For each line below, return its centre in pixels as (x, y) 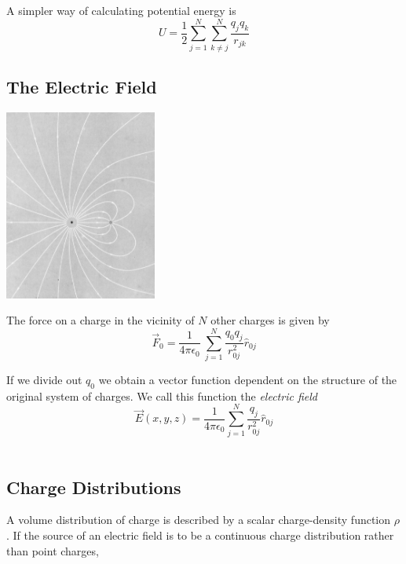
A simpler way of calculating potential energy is (121, 10)
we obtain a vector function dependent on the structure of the (248, 380)
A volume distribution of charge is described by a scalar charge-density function (199, 520)
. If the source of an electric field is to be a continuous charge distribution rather (200, 535)
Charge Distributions (94, 487)
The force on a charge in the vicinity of (101, 320)
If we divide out (44, 380)
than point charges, (53, 550)
